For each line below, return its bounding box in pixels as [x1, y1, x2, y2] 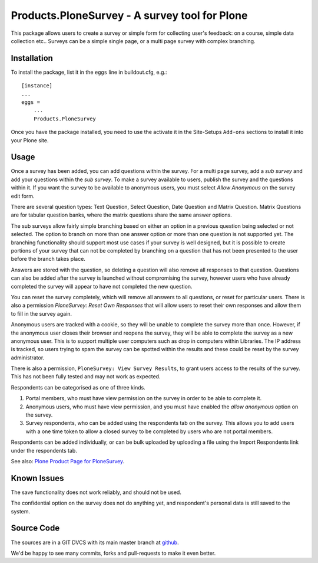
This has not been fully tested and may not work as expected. [11, 373, 161, 380]
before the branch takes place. [11, 256, 85, 263]
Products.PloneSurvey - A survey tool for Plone [11, 9, 248, 22]
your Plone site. [11, 136, 49, 144]
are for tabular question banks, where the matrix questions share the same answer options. [11, 211, 232, 218]
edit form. [11, 192, 35, 199]
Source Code [11, 523, 60, 533]
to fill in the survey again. [11, 310, 72, 317]
